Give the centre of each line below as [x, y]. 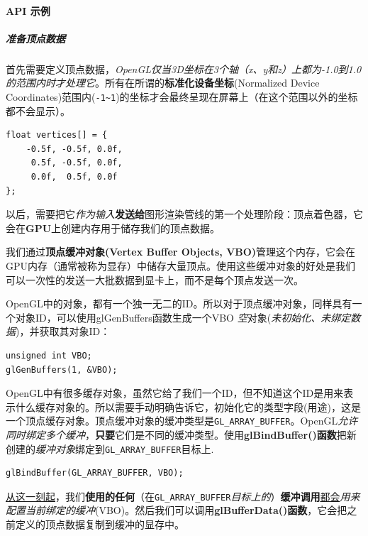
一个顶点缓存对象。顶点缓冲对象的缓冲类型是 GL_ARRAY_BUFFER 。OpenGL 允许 [182, 421]
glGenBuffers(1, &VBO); [62, 370]
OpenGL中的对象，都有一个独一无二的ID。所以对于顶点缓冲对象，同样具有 [179, 303]
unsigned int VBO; [49, 355]
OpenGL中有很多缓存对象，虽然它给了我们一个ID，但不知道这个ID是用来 [175, 393]
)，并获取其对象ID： [63, 331]
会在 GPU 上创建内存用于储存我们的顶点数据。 [113, 228]
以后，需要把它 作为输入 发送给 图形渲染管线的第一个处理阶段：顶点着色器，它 [184, 214]
